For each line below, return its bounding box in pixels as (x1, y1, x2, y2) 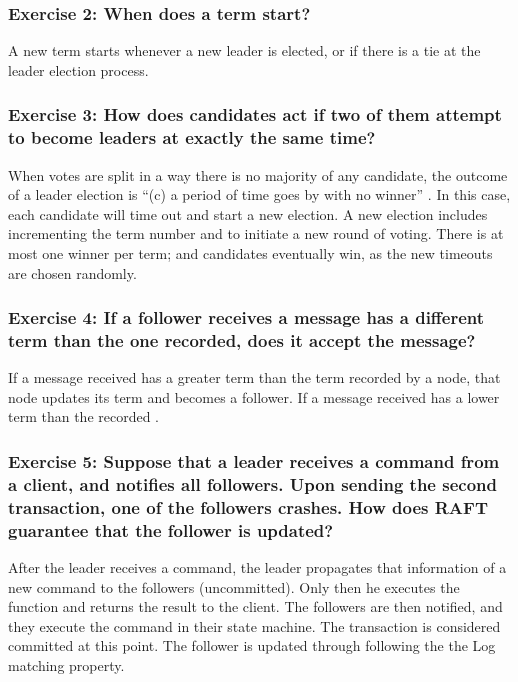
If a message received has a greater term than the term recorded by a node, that (8, 367, 501, 388)
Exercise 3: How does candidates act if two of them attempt (8, 102, 502, 127)
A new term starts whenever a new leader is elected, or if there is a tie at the (8, 40, 481, 61)
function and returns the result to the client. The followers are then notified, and (8, 596, 503, 617)
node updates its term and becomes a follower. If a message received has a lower (8, 386, 500, 407)
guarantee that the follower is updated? (8, 517, 334, 542)
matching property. (8, 654, 125, 675)
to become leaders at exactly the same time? (8, 125, 376, 150)
